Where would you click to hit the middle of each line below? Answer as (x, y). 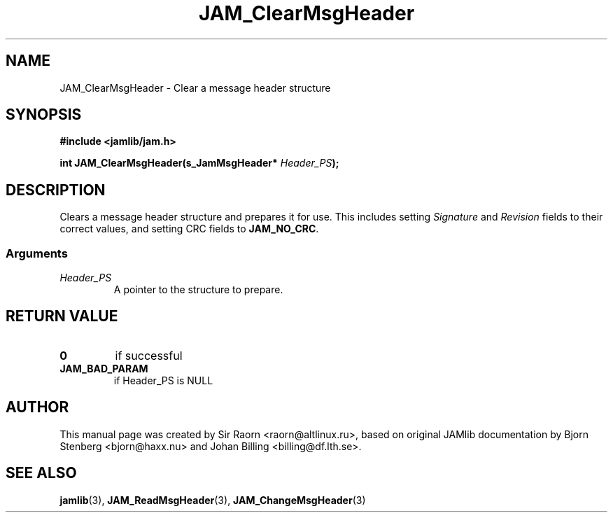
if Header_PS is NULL (163, 380)
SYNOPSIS (44, 115)
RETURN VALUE (62, 316)
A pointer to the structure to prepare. (198, 290)
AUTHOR (37, 407)
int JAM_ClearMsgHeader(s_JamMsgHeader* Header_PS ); (199, 163)
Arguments (37, 253)
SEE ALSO (41, 473)
